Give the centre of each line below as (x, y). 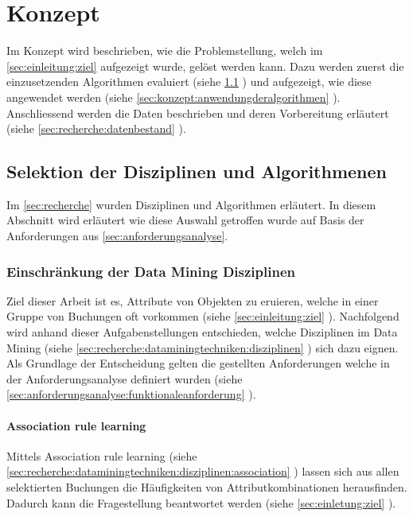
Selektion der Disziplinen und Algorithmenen (197, 171)
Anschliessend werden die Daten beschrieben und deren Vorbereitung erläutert (198, 113)
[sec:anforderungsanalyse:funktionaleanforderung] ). (131, 394)
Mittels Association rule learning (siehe (102, 455)
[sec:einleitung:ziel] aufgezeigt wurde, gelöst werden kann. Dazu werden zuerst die (205, 66)
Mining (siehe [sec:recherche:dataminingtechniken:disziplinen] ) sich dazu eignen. (203, 347)
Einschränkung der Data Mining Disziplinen (151, 271)
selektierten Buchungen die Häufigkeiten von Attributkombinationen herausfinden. (207, 487)
